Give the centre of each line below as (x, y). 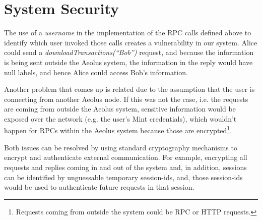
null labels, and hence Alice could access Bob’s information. (96, 72)
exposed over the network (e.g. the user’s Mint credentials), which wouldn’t (120, 118)
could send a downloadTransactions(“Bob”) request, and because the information (129, 52)
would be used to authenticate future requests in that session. (99, 187)
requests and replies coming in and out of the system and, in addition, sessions (125, 167)
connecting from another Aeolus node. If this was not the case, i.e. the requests (126, 99)
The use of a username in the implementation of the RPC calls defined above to (128, 33)
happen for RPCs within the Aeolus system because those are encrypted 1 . (118, 130)
